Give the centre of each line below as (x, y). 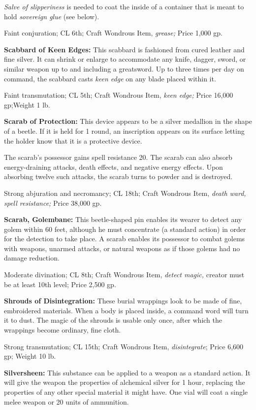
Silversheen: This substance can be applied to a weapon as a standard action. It (127, 372)
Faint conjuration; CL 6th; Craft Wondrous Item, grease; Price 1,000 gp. (113, 33)
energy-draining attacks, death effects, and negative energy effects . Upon (113, 167)
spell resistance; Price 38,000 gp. (53, 203)
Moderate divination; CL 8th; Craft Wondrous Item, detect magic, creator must (124, 275)
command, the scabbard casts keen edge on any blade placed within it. (110, 78)
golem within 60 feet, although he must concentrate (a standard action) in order (125, 229)
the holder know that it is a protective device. (73, 140)
